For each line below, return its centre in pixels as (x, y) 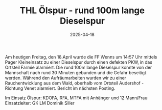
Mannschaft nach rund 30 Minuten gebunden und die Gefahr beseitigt (76, 72)
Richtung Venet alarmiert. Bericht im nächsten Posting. (60, 88)
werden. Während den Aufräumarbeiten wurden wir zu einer (66, 78)
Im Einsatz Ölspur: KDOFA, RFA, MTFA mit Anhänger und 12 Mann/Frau (76, 98)
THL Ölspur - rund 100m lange (82, 11)
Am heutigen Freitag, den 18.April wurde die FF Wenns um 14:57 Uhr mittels (81, 57)
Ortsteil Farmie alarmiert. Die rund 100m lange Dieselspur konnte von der (79, 67)
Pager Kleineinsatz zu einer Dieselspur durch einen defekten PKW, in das (79, 62)
